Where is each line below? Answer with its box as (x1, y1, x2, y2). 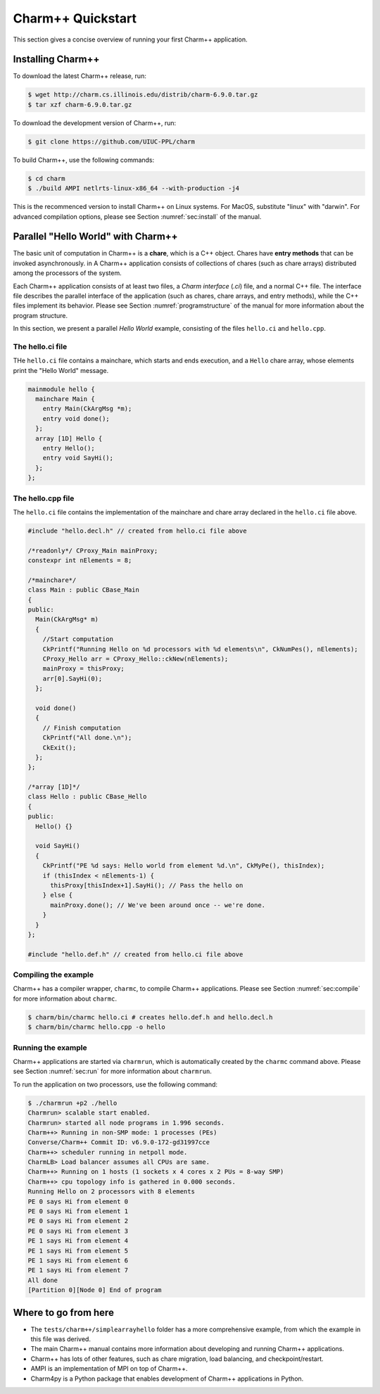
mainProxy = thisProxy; (42, 665, 125, 673)
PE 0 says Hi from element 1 (27, 1208, 129, 1215)
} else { (42, 891, 73, 899)
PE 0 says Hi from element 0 (27, 1197, 129, 1205)
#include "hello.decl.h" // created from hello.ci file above (27, 526, 247, 535)
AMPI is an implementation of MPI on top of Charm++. (30, 1364, 188, 1373)
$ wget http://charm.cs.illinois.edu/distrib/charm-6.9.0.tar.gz (27, 91, 258, 99)
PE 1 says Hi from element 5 (27, 1246, 129, 1255)
